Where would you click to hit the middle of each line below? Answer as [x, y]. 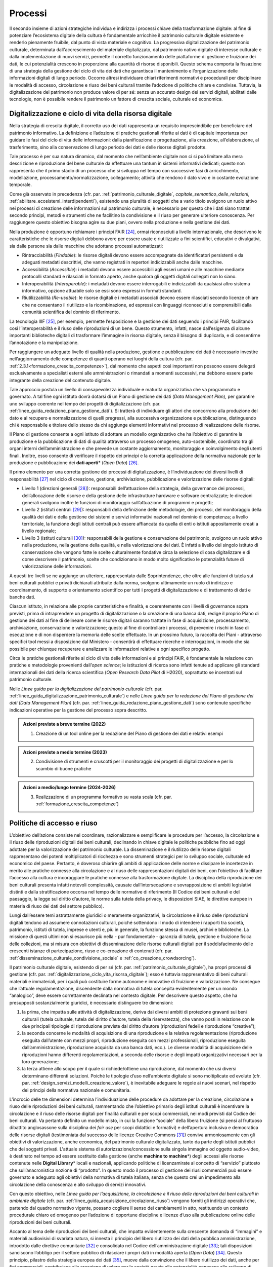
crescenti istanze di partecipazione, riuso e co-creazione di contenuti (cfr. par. [91, 951]
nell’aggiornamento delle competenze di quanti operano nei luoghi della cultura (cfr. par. [101, 359]
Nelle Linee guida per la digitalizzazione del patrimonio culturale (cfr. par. [86, 689]
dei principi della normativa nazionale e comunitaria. [76, 1090]
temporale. [21, 184]
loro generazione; [40, 1061]
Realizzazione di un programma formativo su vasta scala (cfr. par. [104, 797]
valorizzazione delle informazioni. [57, 566]
